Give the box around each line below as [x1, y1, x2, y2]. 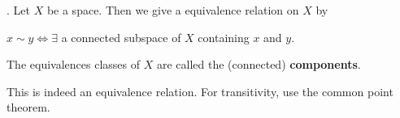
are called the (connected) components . [156, 56, 361, 73]
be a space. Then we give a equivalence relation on [46, 2, 299, 18]
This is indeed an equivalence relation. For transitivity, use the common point [7, 82, 393, 99]
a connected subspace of [61, 28, 181, 45]
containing [198, 28, 250, 45]
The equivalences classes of [7, 56, 140, 73]
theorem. [7, 99, 50, 116]
